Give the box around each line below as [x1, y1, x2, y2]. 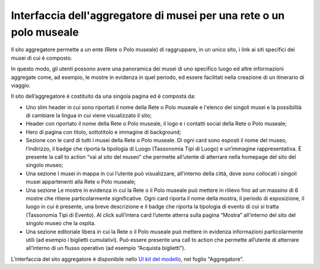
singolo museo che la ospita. [25, 220, 96, 227]
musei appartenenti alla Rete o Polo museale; [25, 178, 136, 185]
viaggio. [11, 82, 31, 89]
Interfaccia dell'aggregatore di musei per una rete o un [11, 9, 285, 22]
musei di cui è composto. [11, 54, 72, 62]
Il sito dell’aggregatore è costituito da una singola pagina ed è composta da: [11, 92, 196, 100]
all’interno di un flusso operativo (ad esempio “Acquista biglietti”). [25, 245, 186, 252]
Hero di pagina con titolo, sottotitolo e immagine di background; [25, 128, 181, 136]
